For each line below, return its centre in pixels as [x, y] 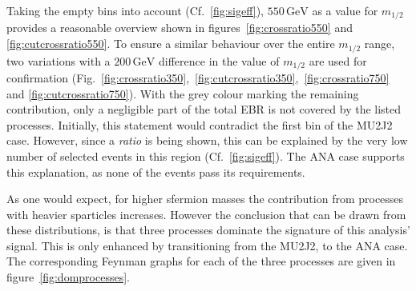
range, [380, 44]
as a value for [345, 10]
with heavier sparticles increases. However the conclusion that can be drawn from [206, 214]
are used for [338, 60]
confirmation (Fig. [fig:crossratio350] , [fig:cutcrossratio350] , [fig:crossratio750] [198, 77]
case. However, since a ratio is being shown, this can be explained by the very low [207, 140]
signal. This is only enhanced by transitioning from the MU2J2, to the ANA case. [207, 245]
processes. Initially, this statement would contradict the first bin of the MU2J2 [200, 124]
